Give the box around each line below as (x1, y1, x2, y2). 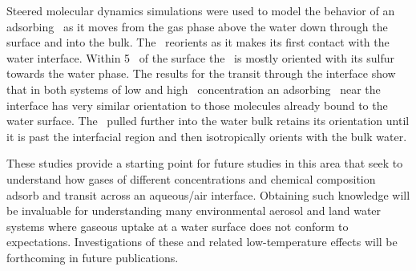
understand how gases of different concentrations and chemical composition (6, 170, 376, 187)
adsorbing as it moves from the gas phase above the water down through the (6, 18, 388, 34)
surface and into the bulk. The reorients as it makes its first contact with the (6, 34, 390, 51)
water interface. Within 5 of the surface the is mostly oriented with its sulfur (6, 49, 394, 66)
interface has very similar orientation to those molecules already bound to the (6, 96, 388, 113)
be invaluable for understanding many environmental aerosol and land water (6, 202, 382, 219)
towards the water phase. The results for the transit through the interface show (6, 65, 396, 82)
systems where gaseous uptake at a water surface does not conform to (6, 217, 349, 234)
